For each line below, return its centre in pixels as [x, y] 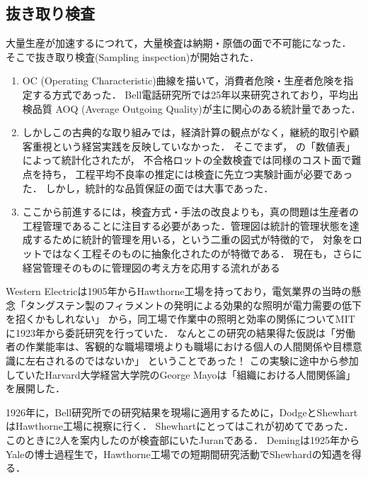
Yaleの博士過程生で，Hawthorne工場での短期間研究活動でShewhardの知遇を [179, 454]
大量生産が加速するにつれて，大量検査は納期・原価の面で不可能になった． [179, 43]
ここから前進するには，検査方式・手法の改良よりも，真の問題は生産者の [190, 212]
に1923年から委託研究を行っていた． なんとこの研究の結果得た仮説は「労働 [180, 332]
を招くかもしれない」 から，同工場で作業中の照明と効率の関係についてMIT [180, 319]
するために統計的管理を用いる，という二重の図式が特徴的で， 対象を [192, 239]
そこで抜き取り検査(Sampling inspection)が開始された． [133, 56]
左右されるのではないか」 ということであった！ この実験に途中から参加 [192, 361]
